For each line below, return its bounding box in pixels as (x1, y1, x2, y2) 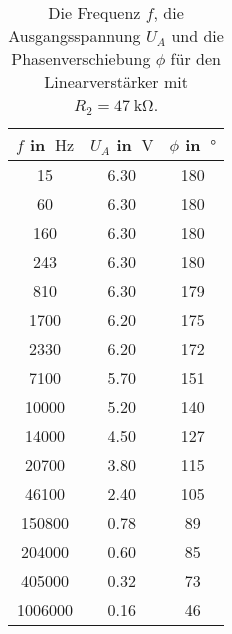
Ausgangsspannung (8, 24, 141, 47)
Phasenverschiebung (11, 47, 151, 70)
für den (170, 47, 221, 70)
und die (171, 24, 224, 47)
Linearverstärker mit (44, 70, 188, 93)
